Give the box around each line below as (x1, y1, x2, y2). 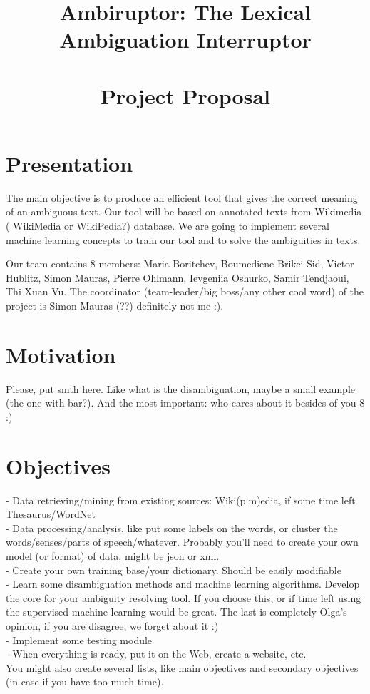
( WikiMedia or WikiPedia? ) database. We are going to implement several (6, 218, 329, 233)
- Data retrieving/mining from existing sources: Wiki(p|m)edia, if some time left (6, 492, 356, 507)
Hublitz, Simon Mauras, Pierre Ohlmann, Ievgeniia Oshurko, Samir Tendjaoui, (6, 270, 349, 285)
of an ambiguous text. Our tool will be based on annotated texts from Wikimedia (6, 204, 362, 219)
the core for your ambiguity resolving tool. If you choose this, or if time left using (6, 590, 361, 605)
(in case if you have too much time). (6, 674, 164, 689)
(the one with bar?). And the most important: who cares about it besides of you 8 (6, 395, 365, 410)
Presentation (6, 148, 133, 178)
